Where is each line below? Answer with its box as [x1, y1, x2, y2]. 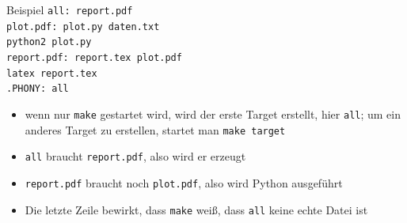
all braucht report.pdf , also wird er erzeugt [25, 148, 246, 164]
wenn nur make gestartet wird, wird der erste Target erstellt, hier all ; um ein [25, 105, 401, 122]
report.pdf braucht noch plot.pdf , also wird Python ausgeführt [25, 174, 343, 191]
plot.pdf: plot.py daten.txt [6, 21, 160, 32]
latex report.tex [6, 67, 97, 79]
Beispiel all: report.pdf [6, 2, 133, 17]
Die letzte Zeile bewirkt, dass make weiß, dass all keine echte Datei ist [25, 201, 368, 217]
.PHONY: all [6, 83, 69, 95]
